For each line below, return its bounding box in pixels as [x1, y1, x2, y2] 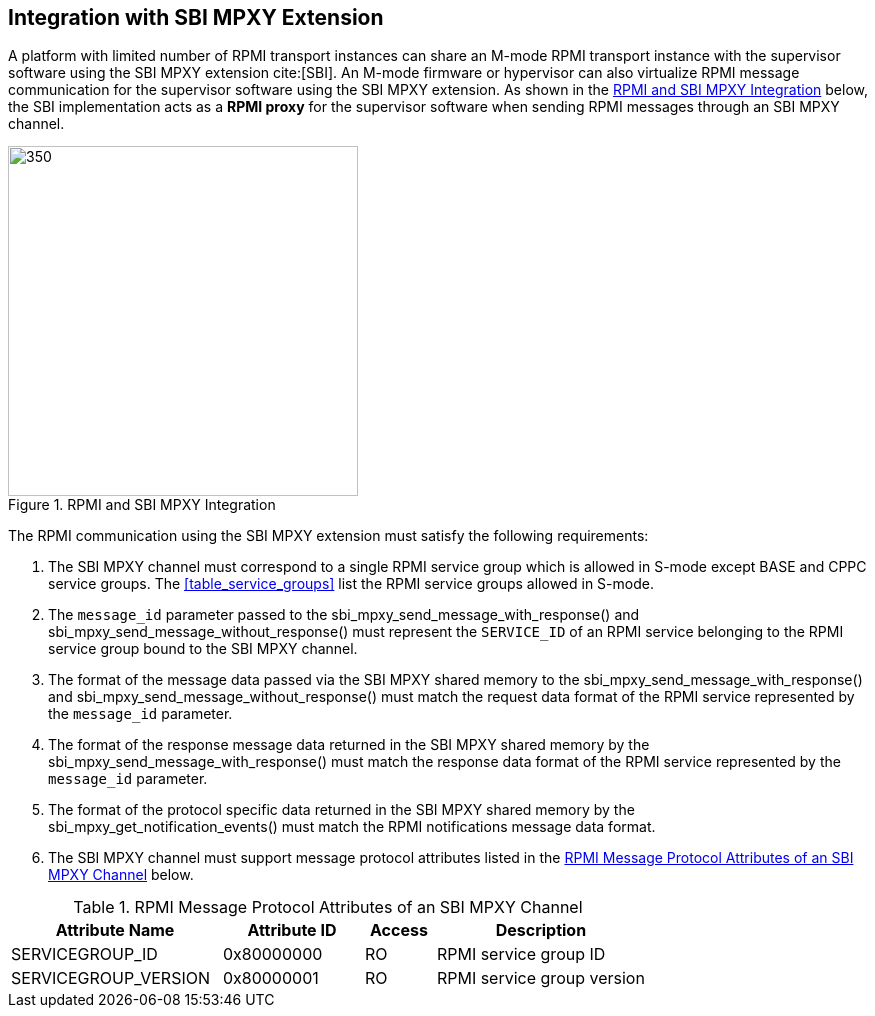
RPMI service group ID [436, 944, 606, 965]
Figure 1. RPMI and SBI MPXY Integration [8, 496, 276, 514]
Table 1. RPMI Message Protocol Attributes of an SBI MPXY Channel [73, 897, 583, 918]
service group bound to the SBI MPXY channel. [48, 640, 358, 658]
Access [369, 920, 428, 941]
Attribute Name [55, 920, 175, 941]
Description [495, 920, 587, 941]
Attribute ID [247, 920, 337, 941]
